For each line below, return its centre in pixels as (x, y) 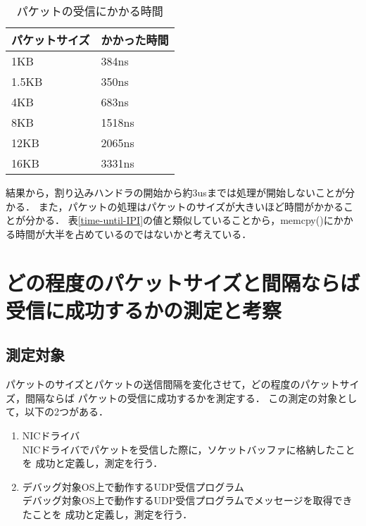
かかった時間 (135, 40)
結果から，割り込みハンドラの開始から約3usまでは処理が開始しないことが (175, 192)
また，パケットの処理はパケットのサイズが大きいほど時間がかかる (191, 206)
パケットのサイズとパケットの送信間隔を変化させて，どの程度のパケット (173, 384)
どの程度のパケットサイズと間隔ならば (183, 282)
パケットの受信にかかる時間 (90, 11)
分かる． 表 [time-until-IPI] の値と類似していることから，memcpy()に (179, 220)
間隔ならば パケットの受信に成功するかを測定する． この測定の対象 (181, 397)
